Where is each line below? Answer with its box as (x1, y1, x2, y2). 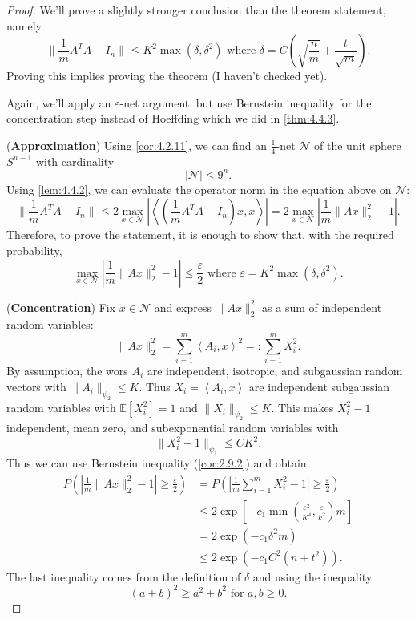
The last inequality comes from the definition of (6, 568, 241, 585)
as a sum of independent (262, 298, 382, 315)
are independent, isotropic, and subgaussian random (147, 362, 403, 379)
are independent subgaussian (248, 378, 390, 394)
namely (6, 17, 42, 34)
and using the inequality (252, 568, 373, 585)
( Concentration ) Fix (6, 298, 116, 315)
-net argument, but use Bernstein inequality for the (119, 94, 372, 111)
